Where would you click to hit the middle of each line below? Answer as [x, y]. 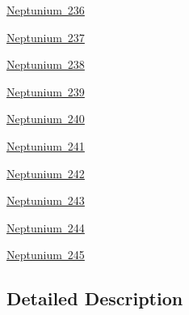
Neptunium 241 [46, 145]
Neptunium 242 [46, 173]
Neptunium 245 [46, 255]
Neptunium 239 [46, 91]
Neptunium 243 [46, 200]
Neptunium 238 [46, 64]
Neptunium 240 [46, 119]
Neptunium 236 [46, 10]
